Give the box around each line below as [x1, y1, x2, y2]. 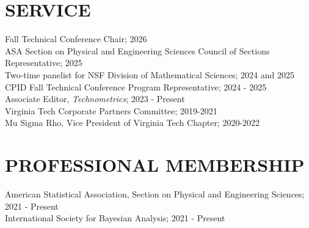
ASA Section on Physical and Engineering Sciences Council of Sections [5, 44, 270, 57]
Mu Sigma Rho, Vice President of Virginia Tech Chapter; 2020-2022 [5, 116, 260, 129]
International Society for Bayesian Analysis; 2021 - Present [5, 211, 225, 224]
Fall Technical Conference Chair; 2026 [5, 32, 147, 45]
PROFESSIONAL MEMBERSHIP [5, 152, 305, 177]
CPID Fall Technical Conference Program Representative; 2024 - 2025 [5, 80, 267, 93]
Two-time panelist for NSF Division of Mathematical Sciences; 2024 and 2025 [5, 68, 294, 81]
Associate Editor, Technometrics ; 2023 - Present [5, 92, 185, 105]
